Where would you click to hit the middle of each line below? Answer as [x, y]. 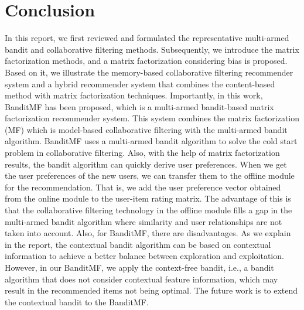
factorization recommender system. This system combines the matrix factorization [152, 118]
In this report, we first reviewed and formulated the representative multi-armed [147, 38]
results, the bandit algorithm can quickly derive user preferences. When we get [146, 164]
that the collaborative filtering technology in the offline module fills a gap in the [148, 210]
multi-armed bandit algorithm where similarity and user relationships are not [144, 221]
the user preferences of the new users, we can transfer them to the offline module [150, 176]
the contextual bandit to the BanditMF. [77, 302]
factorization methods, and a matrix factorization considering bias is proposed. [146, 61]
